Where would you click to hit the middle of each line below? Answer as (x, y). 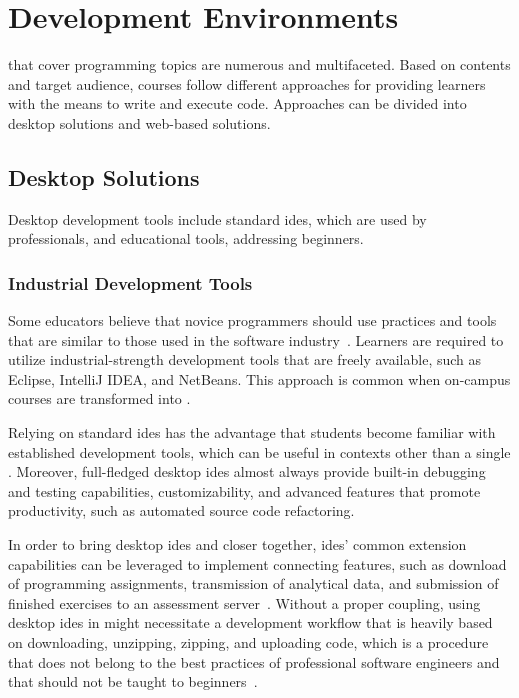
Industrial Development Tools (130, 282)
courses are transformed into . (99, 398)
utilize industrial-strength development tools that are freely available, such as (245, 359)
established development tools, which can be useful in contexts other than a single (259, 451)
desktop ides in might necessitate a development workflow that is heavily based (250, 622)
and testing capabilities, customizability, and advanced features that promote (244, 490)
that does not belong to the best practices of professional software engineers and (254, 661)
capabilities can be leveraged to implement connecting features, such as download (257, 563)
